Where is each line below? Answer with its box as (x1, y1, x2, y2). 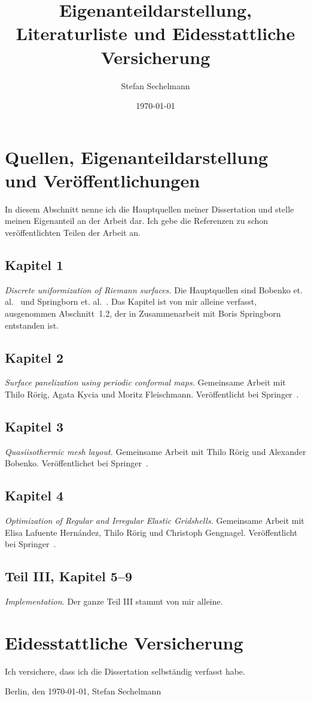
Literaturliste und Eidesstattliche (16, 21, 295, 45)
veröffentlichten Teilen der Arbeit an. (5, 226, 141, 238)
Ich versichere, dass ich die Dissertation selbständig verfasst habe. (5, 664, 245, 677)
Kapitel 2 (5, 348, 64, 366)
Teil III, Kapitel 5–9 (5, 567, 133, 585)
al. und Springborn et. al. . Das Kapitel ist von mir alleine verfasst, (5, 295, 257, 308)
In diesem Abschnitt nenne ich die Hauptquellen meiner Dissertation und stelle (5, 202, 294, 215)
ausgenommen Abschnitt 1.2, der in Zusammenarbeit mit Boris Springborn (5, 307, 281, 319)
